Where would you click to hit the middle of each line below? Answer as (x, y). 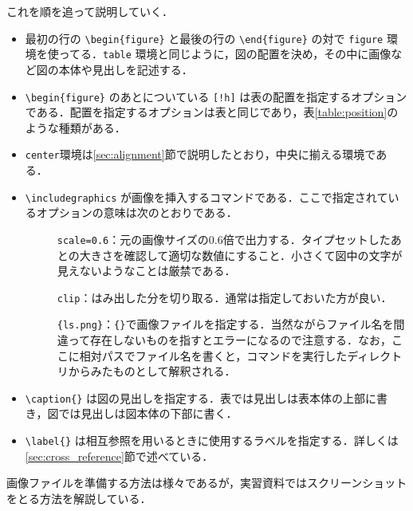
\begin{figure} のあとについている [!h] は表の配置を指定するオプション (216, 96)
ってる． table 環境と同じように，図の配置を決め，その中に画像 (225, 54)
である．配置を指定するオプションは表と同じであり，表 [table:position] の (212, 112)
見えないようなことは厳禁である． (146, 271)
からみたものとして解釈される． (152, 371)
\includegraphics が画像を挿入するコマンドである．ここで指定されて (206, 197)
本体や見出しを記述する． (126, 69)
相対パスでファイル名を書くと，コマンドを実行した (213, 355)
